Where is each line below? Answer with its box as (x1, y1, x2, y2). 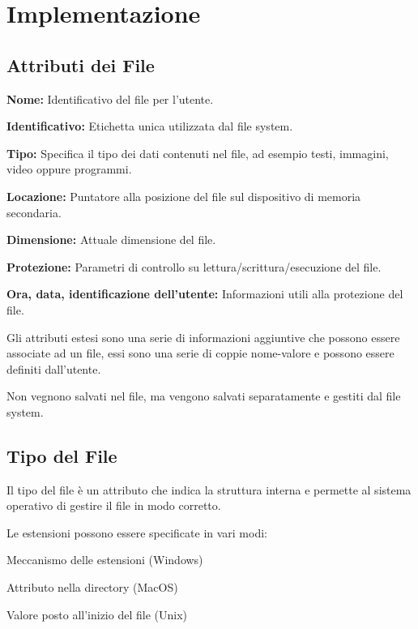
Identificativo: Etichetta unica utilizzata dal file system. (6, 118, 293, 135)
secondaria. (6, 203, 62, 220)
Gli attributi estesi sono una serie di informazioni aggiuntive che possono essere (6, 328, 400, 345)
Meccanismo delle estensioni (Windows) (6, 551, 203, 568)
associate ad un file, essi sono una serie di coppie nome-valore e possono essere (6, 344, 395, 362)
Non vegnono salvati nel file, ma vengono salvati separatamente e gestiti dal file (6, 387, 401, 404)
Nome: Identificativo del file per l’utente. (6, 90, 214, 107)
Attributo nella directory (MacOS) (6, 579, 178, 596)
